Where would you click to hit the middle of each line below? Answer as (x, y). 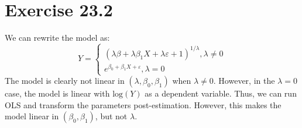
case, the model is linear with (57, 93)
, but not (111, 116)
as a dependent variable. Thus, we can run (221, 93)
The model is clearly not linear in (65, 81)
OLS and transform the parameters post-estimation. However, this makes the (143, 104)
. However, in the (244, 81)
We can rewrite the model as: (57, 38)
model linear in (32, 116)
